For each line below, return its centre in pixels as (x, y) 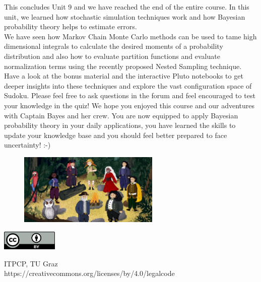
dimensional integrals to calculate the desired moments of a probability (114, 46)
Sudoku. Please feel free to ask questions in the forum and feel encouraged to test (130, 95)
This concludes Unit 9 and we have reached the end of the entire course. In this (127, 7)
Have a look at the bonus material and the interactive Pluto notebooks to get (124, 76)
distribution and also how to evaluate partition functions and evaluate (112, 56)
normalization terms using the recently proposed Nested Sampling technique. (123, 66)
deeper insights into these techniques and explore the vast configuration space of (128, 85)
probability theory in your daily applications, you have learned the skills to (120, 125)
